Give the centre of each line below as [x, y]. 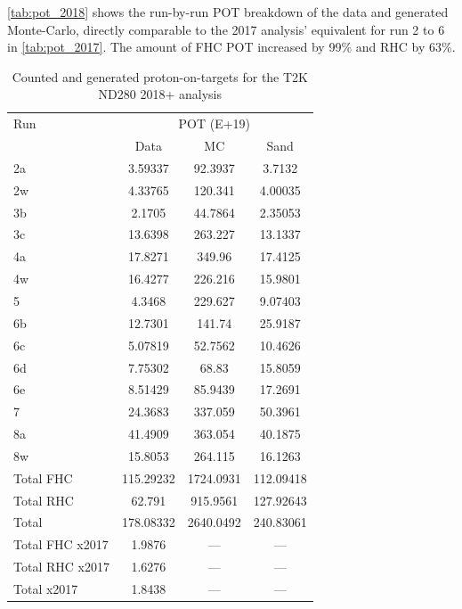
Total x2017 [46, 588]
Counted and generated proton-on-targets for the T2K [160, 76]
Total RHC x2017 [61, 567]
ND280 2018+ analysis [160, 94]
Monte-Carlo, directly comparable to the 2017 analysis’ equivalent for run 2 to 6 [226, 29]
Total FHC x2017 [61, 544]
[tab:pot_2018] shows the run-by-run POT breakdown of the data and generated [228, 12]
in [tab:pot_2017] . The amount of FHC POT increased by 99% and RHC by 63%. [231, 47]
